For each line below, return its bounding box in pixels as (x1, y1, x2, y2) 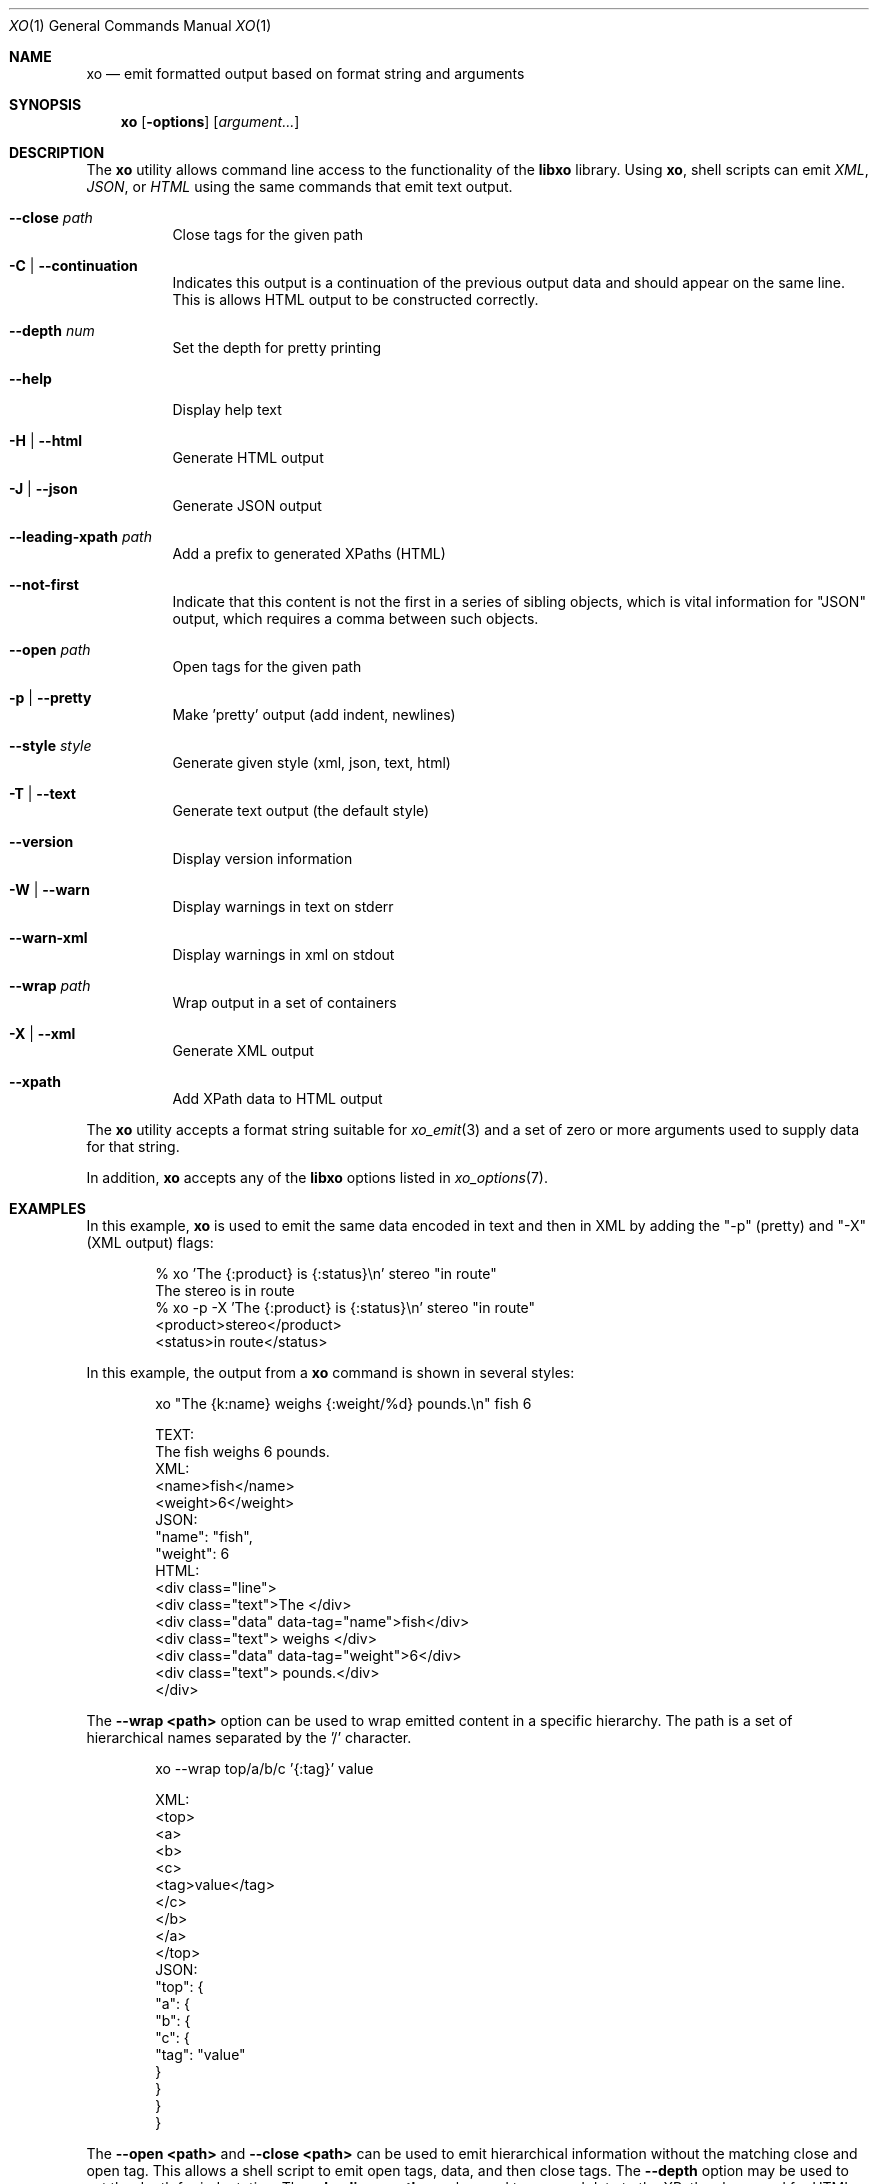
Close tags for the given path (172, 226, 364, 243)
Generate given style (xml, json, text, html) (172, 754, 451, 771)
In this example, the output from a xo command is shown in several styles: (86, 1364, 575, 1381)
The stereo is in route (155, 1282, 295, 1299)
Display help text (172, 401, 282, 418)
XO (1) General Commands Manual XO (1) (9, 17, 272, 34)
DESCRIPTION (9, 144, 105, 161)
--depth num (9, 322, 95, 339)
